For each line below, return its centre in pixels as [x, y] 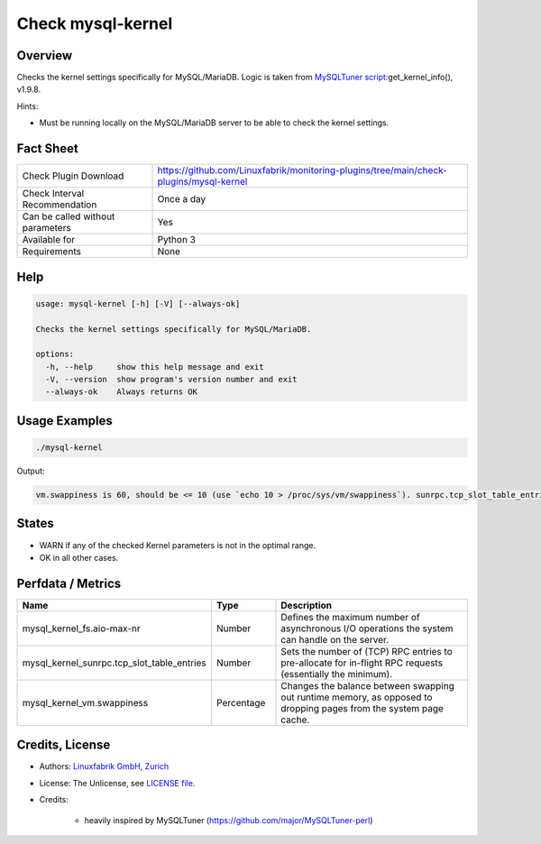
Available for [49, 240]
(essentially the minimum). [337, 674]
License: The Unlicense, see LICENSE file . [117, 783]
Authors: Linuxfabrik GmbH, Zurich [104, 766]
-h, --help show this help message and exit [155, 367]
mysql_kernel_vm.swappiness [85, 702]
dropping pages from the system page [362, 708]
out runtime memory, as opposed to [357, 697]
